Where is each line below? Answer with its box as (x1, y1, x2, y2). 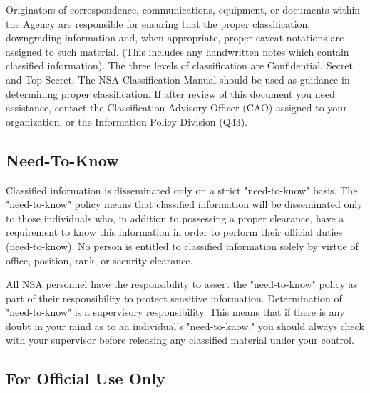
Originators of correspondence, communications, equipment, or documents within (6, 2, 361, 16)
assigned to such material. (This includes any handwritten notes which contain (6, 44, 349, 59)
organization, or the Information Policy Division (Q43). (6, 114, 247, 129)
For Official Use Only (6, 367, 165, 389)
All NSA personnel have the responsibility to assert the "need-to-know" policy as (6, 277, 358, 292)
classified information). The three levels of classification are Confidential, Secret (6, 58, 354, 73)
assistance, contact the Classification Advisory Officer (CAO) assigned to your (6, 100, 347, 115)
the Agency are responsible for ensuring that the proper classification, (6, 16, 311, 31)
